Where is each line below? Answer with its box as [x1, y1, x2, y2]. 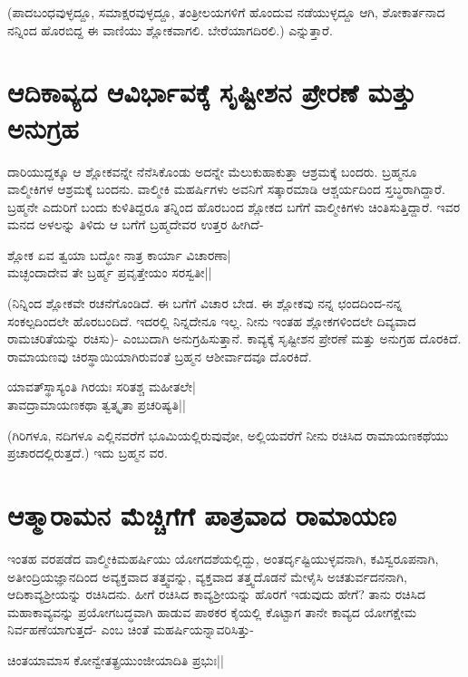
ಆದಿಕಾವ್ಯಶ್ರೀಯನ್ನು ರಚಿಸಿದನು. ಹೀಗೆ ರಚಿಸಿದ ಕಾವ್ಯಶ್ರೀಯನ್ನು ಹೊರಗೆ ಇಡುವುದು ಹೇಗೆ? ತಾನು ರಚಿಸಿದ [7, 585, 425, 604]
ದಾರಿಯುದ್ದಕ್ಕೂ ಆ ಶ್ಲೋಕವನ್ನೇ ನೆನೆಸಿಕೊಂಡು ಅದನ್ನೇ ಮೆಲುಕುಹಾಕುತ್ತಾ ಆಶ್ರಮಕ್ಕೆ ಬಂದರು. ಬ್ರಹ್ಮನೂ [7, 161, 417, 180]
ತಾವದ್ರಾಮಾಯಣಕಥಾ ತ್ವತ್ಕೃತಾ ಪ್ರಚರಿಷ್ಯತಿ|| [7, 395, 186, 414]
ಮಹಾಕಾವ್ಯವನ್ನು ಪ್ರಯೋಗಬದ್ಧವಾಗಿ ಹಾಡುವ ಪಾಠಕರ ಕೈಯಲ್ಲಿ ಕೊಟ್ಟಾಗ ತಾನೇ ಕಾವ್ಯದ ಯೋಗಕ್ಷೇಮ [7, 602, 417, 621]
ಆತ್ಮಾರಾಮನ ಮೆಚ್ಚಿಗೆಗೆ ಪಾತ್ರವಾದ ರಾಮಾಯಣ [7, 497, 396, 533]
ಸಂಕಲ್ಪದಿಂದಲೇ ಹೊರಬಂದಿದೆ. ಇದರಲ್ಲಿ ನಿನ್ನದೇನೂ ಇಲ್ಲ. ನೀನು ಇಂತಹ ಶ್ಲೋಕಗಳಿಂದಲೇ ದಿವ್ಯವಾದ [7, 311, 416, 330]
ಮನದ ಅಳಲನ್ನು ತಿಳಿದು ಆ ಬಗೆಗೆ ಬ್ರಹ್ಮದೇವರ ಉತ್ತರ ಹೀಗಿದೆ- [7, 215, 264, 234]
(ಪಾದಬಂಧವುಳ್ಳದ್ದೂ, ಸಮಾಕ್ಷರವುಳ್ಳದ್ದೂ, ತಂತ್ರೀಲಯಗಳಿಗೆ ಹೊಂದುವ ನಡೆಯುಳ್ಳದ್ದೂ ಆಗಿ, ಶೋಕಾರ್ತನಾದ [7, 3, 445, 21]
